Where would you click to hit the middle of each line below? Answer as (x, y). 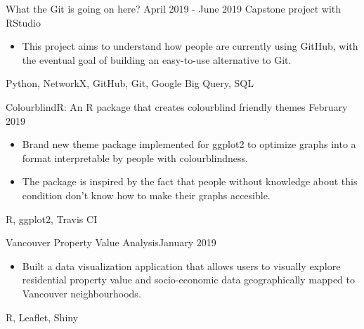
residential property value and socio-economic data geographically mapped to (189, 280)
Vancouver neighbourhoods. (82, 293)
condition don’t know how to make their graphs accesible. (146, 195)
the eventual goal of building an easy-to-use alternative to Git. (157, 59)
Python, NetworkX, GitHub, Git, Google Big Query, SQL (130, 83)
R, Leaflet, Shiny (42, 317)
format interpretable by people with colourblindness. (135, 157)
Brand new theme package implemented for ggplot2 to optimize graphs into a (189, 144)
